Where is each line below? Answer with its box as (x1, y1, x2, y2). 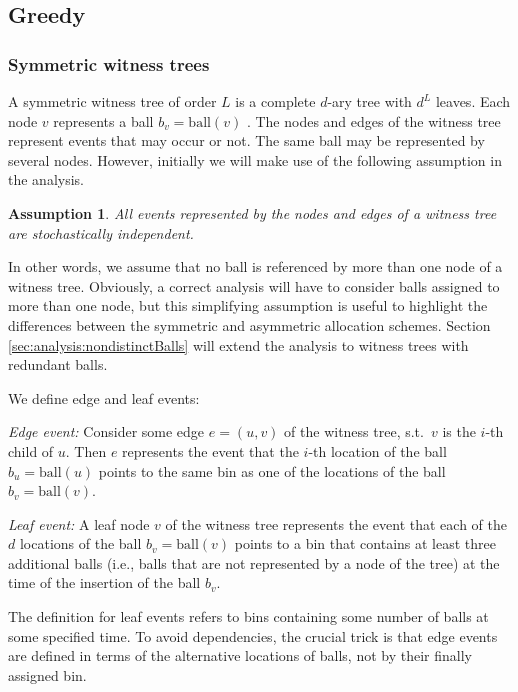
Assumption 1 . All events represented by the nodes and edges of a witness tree (8, 202, 497, 223)
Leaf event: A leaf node (8, 513, 150, 534)
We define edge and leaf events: (8, 387, 200, 408)
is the (442, 421, 476, 442)
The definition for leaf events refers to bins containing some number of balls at (8, 606, 489, 627)
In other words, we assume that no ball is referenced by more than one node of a (8, 256, 503, 277)
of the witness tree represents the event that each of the (165, 513, 507, 534)
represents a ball (53, 110, 154, 131)
